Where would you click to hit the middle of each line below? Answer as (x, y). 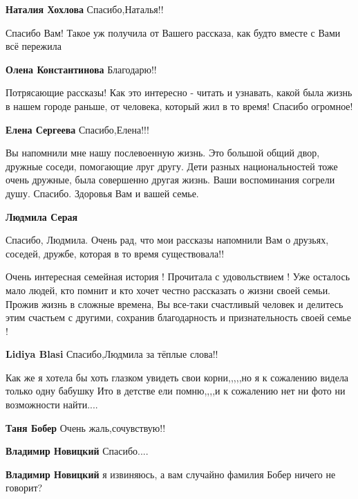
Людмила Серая (42, 216)
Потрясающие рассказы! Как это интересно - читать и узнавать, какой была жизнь (179, 92)
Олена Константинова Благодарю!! (81, 69)
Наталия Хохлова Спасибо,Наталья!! (85, 9)
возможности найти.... (52, 405)
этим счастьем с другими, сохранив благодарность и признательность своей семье (178, 317)
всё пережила (34, 46)
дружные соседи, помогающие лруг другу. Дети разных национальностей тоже (172, 166)
